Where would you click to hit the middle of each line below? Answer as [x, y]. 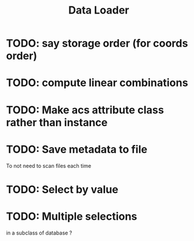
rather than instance [57, 122]
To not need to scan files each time [49, 166]
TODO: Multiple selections [72, 216]
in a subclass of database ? [39, 233]
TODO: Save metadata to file [77, 149]
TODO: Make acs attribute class [85, 110]
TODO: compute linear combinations [97, 83]
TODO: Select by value [62, 189]
